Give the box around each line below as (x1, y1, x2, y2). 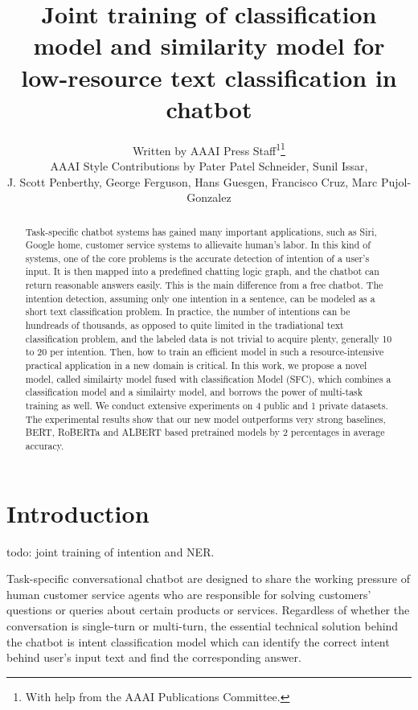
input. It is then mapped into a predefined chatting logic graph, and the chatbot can (25, 265, 379, 278)
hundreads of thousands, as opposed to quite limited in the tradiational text (25, 318, 344, 332)
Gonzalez (186, 189, 232, 206)
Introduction (6, 496, 150, 529)
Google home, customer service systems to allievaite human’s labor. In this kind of (25, 238, 371, 252)
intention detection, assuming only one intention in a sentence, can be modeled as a (25, 291, 375, 305)
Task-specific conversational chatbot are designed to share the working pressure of (6, 570, 411, 587)
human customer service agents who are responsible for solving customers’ (6, 585, 371, 602)
